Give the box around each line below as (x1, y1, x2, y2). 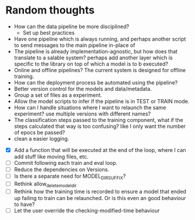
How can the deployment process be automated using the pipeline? (14, 79, 178, 86)
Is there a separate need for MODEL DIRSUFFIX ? (14, 172, 126, 181)
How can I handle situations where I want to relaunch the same (14, 104, 167, 111)
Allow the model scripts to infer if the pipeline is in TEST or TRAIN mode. (14, 97, 190, 104)
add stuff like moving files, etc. (14, 153, 89, 160)
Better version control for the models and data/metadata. (14, 85, 152, 92)
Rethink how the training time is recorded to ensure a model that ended (14, 188, 186, 195)
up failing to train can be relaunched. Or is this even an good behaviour (14, 194, 186, 201)
